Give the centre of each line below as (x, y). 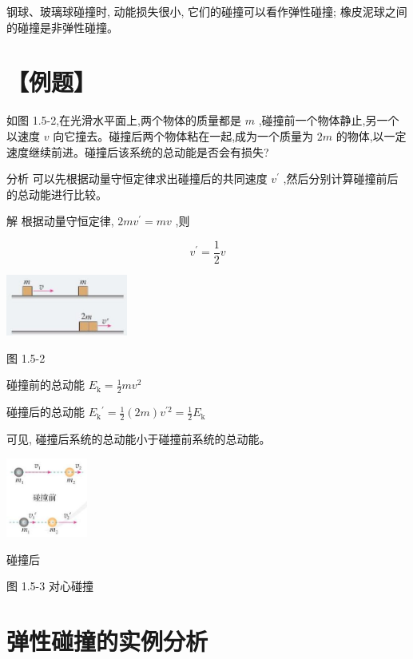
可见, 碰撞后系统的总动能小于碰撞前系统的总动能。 (139, 439)
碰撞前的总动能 (46, 385)
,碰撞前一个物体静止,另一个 (329, 120)
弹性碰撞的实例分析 (107, 641)
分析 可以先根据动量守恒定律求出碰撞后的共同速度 (137, 179)
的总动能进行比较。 (57, 194)
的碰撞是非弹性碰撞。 (62, 27)
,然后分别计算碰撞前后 (341, 179)
